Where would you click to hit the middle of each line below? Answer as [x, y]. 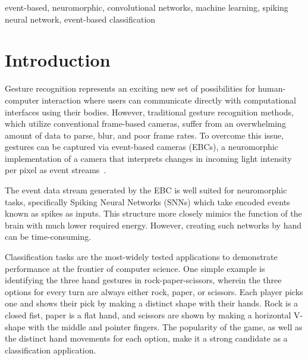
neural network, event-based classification [80, 19]
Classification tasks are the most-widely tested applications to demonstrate [141, 257]
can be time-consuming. [48, 237]
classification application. [51, 350]
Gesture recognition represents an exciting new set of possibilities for [130, 88]
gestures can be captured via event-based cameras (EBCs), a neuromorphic [142, 147]
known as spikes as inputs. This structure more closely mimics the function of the [153, 213]
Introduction [58, 60]
